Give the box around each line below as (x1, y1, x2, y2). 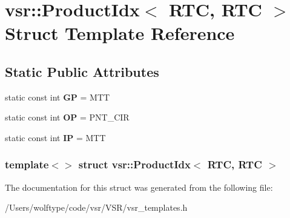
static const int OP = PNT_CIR (5, 111, 130, 124)
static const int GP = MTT (5, 90, 110, 103)
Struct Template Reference (5, 21, 235, 45)
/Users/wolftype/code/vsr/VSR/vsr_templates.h (5, 201, 188, 214)
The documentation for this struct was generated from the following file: (5, 180, 273, 193)
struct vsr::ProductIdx (78, 157, 191, 172)
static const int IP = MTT (5, 131, 106, 144)
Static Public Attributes (5, 62, 159, 81)
